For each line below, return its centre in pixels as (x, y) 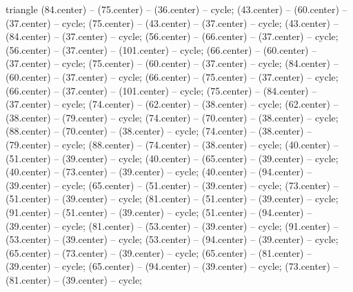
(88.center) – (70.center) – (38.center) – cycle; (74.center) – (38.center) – (159, 131)
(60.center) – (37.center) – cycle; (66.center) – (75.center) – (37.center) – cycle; (172, 76)
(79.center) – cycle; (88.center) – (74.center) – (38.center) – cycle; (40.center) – (172, 144)
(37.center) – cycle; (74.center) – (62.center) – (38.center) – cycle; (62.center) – (172, 104)
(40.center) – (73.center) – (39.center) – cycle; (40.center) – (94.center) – (159, 172)
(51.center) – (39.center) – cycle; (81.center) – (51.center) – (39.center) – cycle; (172, 198)
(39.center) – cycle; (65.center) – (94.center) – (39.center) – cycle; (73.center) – (172, 266)
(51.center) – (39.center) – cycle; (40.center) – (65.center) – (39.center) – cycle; (172, 158)
